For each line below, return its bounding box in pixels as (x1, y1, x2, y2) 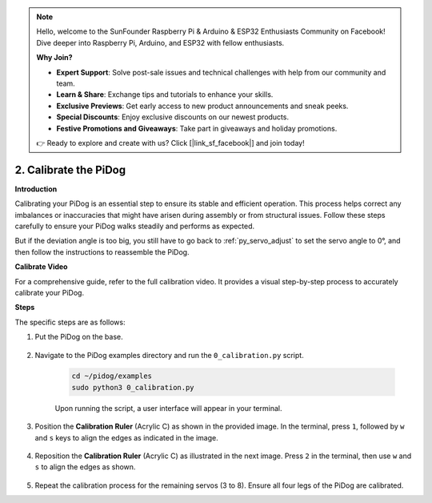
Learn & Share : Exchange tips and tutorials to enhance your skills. (56, 90, 274, 99)
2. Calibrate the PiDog (14, 163, 126, 176)
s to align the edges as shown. (34, 462, 136, 472)
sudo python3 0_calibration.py (71, 383, 195, 392)
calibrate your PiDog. (14, 288, 84, 297)
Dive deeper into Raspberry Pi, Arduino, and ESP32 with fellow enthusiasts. (36, 38, 285, 47)
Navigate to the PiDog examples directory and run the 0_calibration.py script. (34, 350, 304, 360)
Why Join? (36, 53, 73, 62)
